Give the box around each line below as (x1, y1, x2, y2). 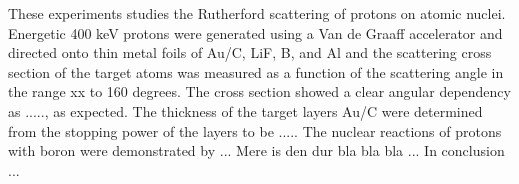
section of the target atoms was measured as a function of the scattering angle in (8, 61, 504, 82)
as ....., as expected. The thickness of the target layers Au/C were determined (8, 100, 483, 121)
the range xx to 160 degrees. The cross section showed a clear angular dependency (8, 81, 511, 102)
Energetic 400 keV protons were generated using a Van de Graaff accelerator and (8, 22, 503, 43)
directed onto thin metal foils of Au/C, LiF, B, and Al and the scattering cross (8, 42, 492, 63)
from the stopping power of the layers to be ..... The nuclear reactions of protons (8, 120, 502, 141)
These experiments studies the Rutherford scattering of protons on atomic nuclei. (8, 3, 506, 23)
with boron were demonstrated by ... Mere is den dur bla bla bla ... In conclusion (8, 140, 505, 161)
